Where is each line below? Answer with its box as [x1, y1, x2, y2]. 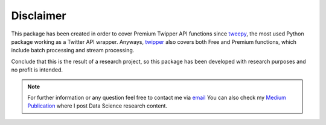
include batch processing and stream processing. [11, 47, 135, 54]
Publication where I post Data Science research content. [27, 102, 168, 109]
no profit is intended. [11, 66, 63, 73]
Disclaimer [11, 9, 66, 22]
